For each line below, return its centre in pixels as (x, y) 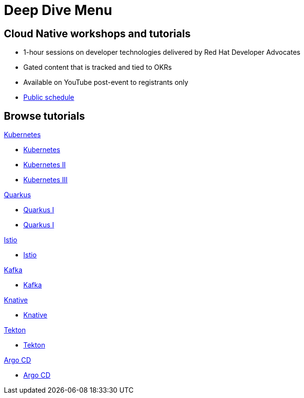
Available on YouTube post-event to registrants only (106, 82)
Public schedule (49, 97)
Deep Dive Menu (58, 10)
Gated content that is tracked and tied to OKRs (98, 67)
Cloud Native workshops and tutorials (97, 33)
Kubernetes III (46, 180)
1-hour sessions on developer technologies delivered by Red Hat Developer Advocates (162, 52)
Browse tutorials (44, 116)
